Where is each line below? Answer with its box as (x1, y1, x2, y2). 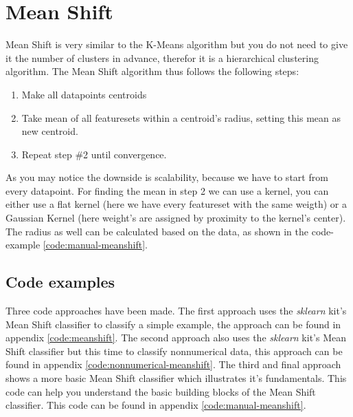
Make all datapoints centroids (21, 87, 147, 101)
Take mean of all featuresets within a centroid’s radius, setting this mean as (21, 110, 341, 125)
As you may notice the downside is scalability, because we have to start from (5, 170, 328, 184)
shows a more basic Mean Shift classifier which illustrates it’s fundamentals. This (5, 371, 347, 385)
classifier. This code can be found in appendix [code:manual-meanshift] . (5, 398, 306, 412)
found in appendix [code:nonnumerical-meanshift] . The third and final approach (5, 357, 341, 372)
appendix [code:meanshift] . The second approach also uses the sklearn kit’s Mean (5, 330, 346, 345)
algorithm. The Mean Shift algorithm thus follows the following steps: (5, 64, 299, 78)
